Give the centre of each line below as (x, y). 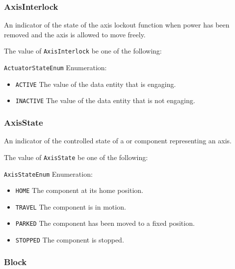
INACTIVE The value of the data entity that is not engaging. (105, 100)
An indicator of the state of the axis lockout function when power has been (117, 25)
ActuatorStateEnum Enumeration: (55, 67)
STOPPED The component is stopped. (70, 240)
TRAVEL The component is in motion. (71, 206)
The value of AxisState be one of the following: (76, 157)
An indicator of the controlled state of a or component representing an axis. (118, 141)
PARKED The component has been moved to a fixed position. (105, 223)
